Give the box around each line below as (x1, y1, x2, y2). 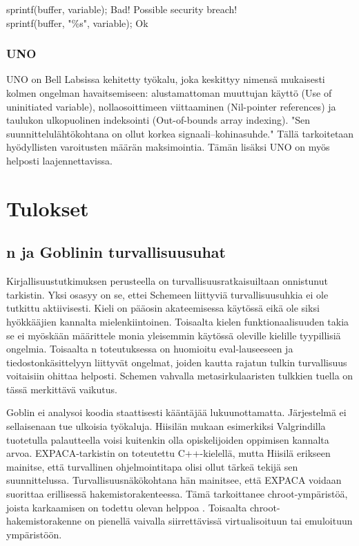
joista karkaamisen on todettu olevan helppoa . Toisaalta (6, 500, 247, 514)
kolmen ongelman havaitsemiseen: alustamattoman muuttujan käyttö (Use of (6, 86, 332, 100)
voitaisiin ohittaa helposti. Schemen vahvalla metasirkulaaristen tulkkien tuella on (6, 368, 353, 383)
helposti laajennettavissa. (6, 153, 113, 167)
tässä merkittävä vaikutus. (6, 382, 117, 396)
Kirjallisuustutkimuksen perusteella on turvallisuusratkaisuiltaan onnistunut (6, 274, 328, 288)
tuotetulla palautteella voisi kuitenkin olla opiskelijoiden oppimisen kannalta (6, 432, 329, 446)
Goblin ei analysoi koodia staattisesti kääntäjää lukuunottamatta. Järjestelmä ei (6, 405, 347, 420)
